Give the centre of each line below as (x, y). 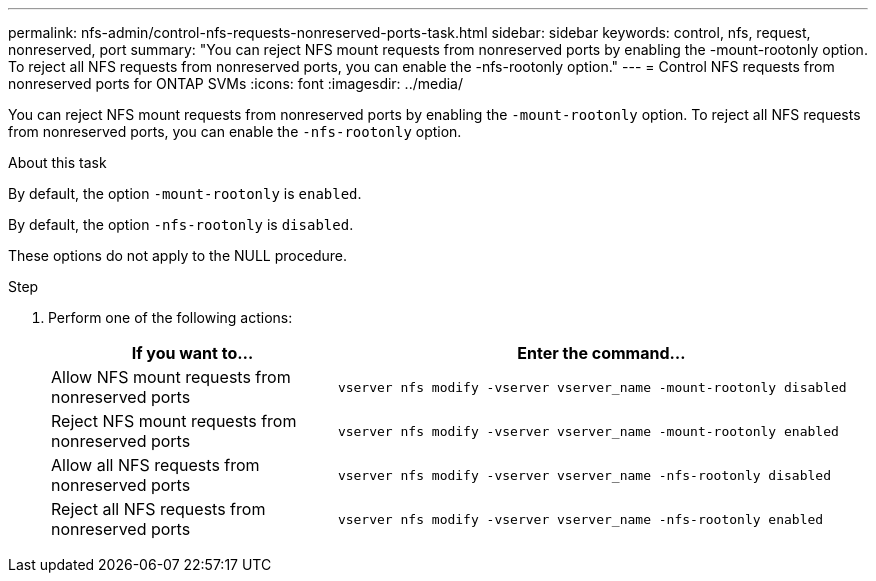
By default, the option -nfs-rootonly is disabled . (181, 224)
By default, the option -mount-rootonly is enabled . (185, 193)
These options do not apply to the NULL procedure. (177, 255)
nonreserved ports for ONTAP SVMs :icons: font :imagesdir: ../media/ (235, 83)
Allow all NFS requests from (155, 465)
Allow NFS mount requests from (171, 377)
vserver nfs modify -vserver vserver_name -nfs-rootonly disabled (584, 475)
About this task (57, 162)
